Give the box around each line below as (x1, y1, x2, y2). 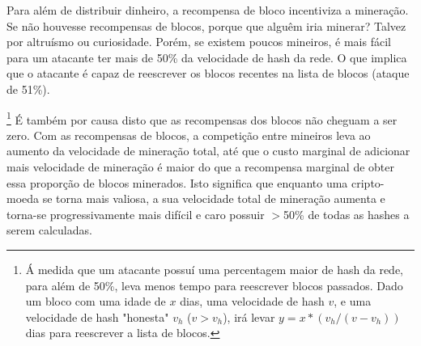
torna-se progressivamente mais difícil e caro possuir (6, 205, 265, 222)
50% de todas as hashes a (283, 205, 410, 222)
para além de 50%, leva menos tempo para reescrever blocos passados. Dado (25, 276, 403, 293)
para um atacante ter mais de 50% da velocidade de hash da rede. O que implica (6, 49, 407, 65)
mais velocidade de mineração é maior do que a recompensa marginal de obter (6, 158, 395, 175)
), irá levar (223, 308, 275, 325)
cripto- (351, 174, 385, 191)
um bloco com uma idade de (25, 293, 166, 310)
